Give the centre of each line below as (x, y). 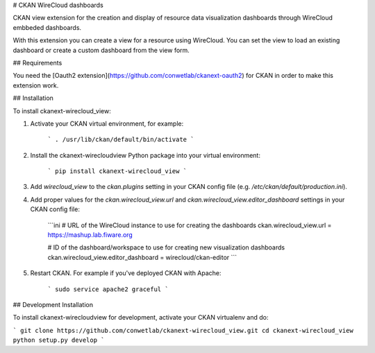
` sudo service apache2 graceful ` (108, 289)
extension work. (36, 85)
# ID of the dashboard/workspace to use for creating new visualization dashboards (166, 247)
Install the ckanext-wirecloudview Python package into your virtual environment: (145, 155)
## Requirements (37, 63)
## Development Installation (53, 304)
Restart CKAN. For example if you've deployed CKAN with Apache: (126, 273)
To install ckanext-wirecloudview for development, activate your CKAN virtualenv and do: (141, 318)
